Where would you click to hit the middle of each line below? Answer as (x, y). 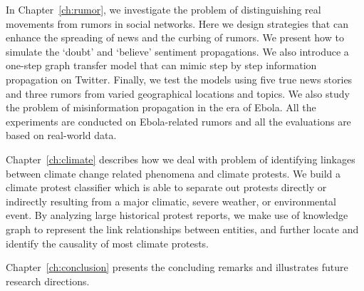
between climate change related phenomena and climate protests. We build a (173, 173)
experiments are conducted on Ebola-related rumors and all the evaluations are (178, 121)
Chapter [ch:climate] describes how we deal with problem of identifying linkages (181, 159)
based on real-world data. (61, 135)
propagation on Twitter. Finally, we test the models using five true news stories (179, 79)
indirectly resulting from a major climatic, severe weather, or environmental (171, 201)
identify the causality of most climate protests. (107, 243)
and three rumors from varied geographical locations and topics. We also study (178, 93)
